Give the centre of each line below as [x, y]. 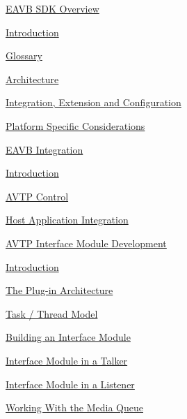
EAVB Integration [44, 149]
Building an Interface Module [68, 337]
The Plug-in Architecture [59, 290]
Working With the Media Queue [75, 407]
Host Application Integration [67, 220]
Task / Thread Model [52, 313]
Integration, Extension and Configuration [93, 102]
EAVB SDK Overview [52, 8]
